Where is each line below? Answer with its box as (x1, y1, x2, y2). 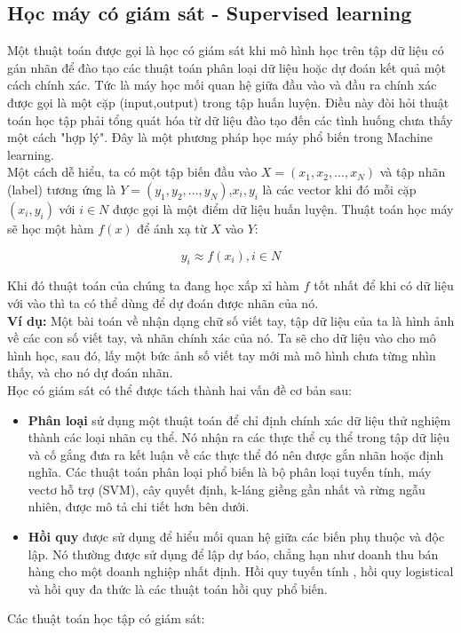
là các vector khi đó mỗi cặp (262, 179, 417, 198)
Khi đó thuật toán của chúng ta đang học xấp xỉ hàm (7, 276, 300, 295)
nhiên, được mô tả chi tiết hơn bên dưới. (28, 497, 250, 516)
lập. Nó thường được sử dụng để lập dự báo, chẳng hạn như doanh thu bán (28, 544, 439, 563)
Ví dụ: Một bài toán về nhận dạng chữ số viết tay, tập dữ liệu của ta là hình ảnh (7, 311, 455, 329)
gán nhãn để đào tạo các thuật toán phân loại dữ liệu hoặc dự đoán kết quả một (7, 58, 446, 76)
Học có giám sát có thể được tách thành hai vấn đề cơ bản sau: (7, 380, 352, 399)
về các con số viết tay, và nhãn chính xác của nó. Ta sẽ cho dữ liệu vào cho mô (7, 328, 436, 347)
